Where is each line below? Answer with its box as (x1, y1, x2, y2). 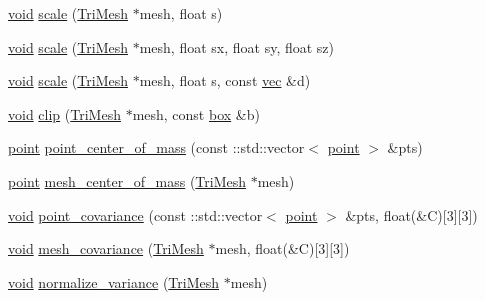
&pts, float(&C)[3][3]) (345, 204, 478, 225)
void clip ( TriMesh (8, 103, 121, 124)
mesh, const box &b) (132, 103, 260, 124)
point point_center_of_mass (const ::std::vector (8, 137, 305, 158)
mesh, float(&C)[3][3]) (215, 238, 350, 259)
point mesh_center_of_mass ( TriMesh (8, 170, 247, 191)
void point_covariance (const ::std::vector (8, 204, 263, 225)
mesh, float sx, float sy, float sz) (139, 36, 335, 57)
